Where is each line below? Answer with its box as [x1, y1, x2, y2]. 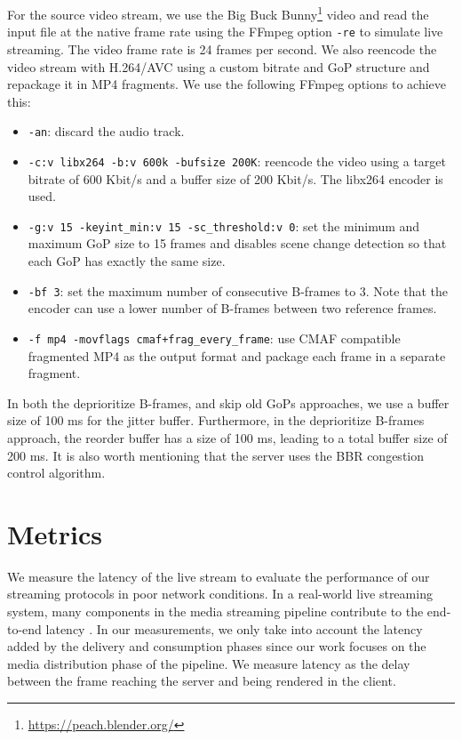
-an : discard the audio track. [28, 122, 185, 141]
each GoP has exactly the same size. [28, 252, 226, 270]
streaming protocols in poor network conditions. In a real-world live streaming [7, 584, 433, 603]
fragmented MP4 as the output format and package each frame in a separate [28, 346, 446, 365]
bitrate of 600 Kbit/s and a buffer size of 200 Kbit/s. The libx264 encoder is [28, 169, 443, 188]
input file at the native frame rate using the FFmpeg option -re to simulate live [7, 22, 443, 41]
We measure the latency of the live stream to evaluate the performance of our [7, 567, 430, 585]
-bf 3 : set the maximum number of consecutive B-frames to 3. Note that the [28, 281, 448, 300]
